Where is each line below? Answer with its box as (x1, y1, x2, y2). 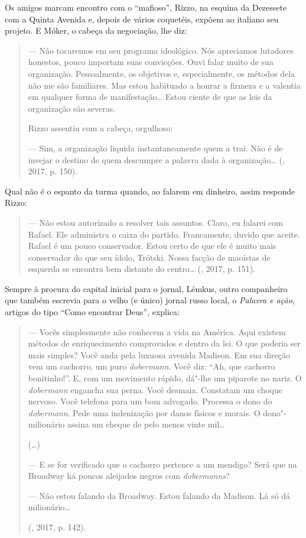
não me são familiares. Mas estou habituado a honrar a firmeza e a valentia (28, 79, 301, 91)
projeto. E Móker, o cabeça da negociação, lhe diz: (5, 24, 187, 37)
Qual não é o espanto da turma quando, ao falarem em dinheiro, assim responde (5, 184, 295, 197)
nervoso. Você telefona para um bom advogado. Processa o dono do (28, 395, 272, 407)
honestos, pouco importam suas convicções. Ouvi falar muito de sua (28, 56, 274, 68)
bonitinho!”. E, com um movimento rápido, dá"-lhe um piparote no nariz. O (28, 372, 302, 384)
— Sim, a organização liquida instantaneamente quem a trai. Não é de (28, 141, 283, 154)
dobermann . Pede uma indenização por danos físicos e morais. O (28, 406, 261, 419)
